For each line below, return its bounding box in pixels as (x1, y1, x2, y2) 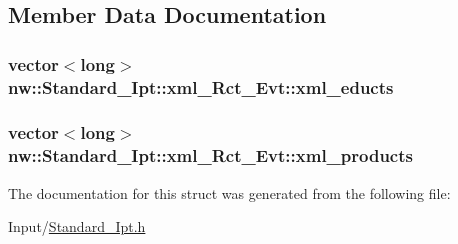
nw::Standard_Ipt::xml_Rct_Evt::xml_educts (8, 74, 394, 99)
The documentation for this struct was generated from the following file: (8, 182, 451, 203)
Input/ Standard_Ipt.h (8, 216, 146, 237)
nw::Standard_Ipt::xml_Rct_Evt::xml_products (8, 143, 413, 168)
